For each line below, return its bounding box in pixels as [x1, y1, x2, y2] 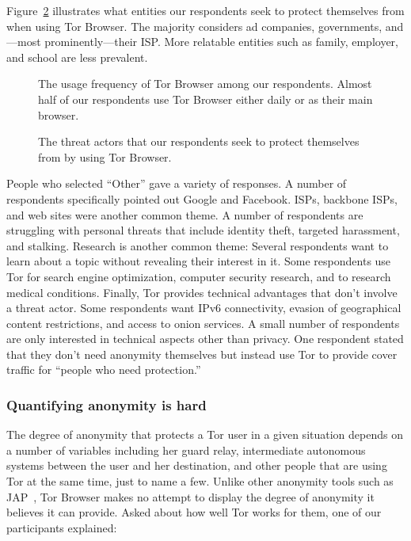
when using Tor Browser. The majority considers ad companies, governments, [6, 17, 382, 34]
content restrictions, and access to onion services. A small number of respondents [6, 314, 400, 331]
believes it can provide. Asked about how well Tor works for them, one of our [6, 504, 382, 520]
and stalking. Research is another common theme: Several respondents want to [6, 237, 389, 253]
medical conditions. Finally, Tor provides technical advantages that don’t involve [6, 284, 398, 300]
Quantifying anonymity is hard [6, 394, 207, 414]
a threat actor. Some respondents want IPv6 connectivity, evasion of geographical [6, 299, 401, 316]
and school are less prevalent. [6, 48, 148, 65]
